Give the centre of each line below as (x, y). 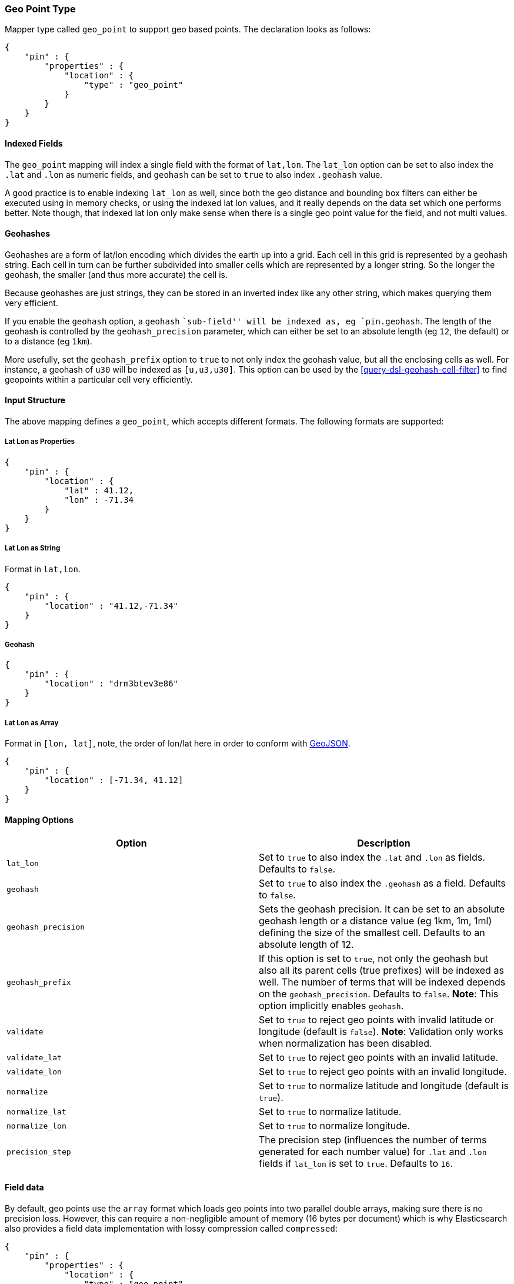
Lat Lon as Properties (40, 442)
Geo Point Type (40, 9)
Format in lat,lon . (43, 569)
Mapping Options (39, 819)
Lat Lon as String (33, 548)
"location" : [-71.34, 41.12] (114, 780)
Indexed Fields (34, 143)
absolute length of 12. (306, 945)
